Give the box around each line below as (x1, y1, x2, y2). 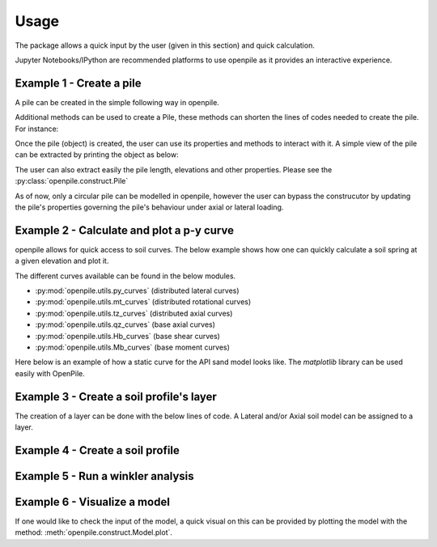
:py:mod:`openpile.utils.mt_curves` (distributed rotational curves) (35, 297, 252, 307)
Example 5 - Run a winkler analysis (15, 469, 194, 483)
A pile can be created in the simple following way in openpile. (15, 97, 220, 107)
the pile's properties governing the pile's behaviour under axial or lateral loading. (15, 202, 284, 212)
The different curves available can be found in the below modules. (15, 271, 236, 281)
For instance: (15, 124, 59, 134)
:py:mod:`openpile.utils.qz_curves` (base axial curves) (35, 320, 216, 329)
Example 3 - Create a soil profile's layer (15, 389, 218, 404)
